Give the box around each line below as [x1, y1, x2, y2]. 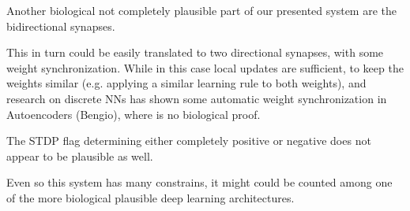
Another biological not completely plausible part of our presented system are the [6, 2, 397, 18]
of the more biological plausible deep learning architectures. [6, 189, 295, 205]
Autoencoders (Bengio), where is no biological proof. [6, 105, 261, 122]
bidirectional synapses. [6, 17, 115, 34]
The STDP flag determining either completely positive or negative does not [6, 132, 371, 149]
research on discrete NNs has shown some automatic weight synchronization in [6, 90, 387, 106]
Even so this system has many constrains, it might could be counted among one [6, 174, 393, 191]
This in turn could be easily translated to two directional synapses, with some [6, 44, 384, 61]
